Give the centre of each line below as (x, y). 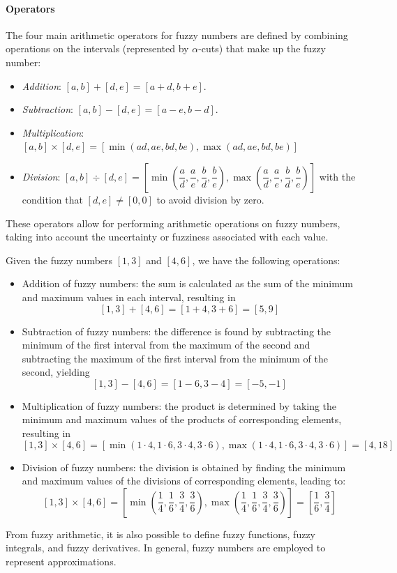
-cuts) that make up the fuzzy (262, 48)
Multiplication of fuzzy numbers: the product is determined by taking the (179, 405)
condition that (52, 199)
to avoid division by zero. (210, 199)
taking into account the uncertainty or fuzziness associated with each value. (167, 237)
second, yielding (56, 372)
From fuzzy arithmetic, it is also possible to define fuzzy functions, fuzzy (160, 534)
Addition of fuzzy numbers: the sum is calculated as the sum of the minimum (187, 283)
